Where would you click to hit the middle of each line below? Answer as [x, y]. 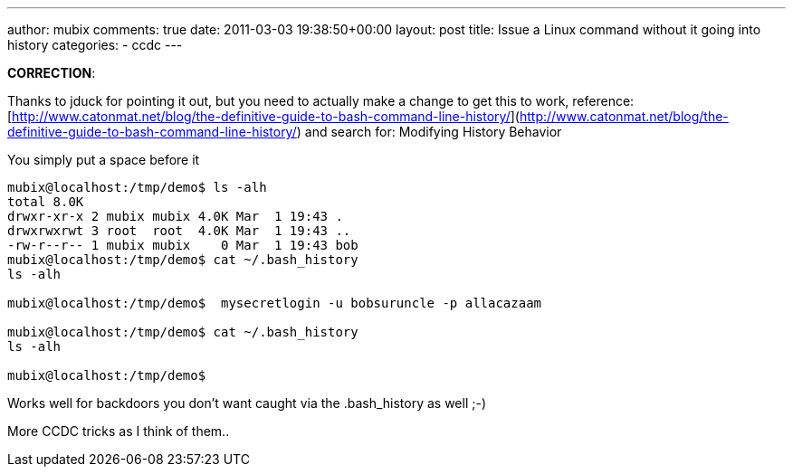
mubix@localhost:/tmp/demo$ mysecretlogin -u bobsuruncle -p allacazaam [275, 303]
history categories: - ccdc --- [95, 45]
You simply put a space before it [104, 160]
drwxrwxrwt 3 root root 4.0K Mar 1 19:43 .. [179, 231]
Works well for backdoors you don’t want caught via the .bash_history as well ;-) [247, 403]
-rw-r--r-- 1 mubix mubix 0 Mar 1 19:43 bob [183, 245]
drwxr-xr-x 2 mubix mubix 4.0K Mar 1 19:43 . [175, 216]
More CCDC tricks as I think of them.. [119, 431]
